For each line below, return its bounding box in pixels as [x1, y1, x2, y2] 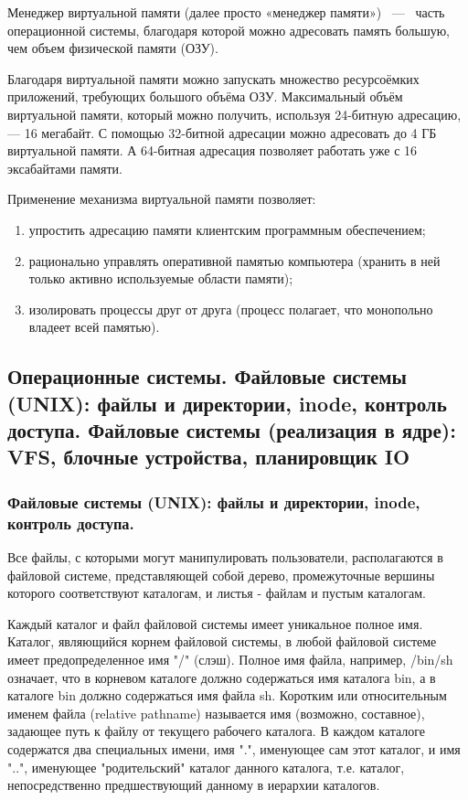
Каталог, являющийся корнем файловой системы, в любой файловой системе [7, 632, 437, 651]
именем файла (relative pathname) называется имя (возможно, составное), [7, 703, 425, 722]
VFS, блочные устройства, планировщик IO [7, 443, 410, 471]
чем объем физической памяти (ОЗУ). [7, 38, 218, 58]
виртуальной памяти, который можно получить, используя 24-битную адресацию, [7, 104, 462, 123]
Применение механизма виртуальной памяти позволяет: [7, 189, 316, 208]
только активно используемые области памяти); [28, 269, 293, 288]
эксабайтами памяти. [7, 158, 122, 177]
